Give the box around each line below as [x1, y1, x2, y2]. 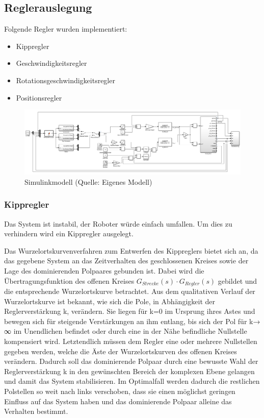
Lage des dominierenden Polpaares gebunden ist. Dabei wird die [4, 265, 204, 276]
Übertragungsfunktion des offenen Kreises [4, 275, 135, 286]
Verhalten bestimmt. [4, 406, 68, 416]
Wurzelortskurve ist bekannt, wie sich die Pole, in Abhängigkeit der [4, 296, 215, 306]
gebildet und [218, 275, 257, 286]
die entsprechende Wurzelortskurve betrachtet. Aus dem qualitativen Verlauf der [4, 286, 255, 297]
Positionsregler [16, 92, 62, 103]
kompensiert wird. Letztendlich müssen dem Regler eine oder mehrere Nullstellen [4, 336, 257, 347]
